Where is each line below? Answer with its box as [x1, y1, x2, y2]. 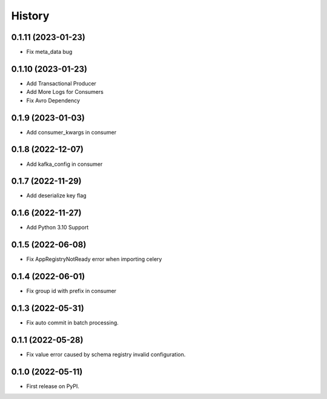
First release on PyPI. [26, 382, 80, 390]
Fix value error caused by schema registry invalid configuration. [26, 351, 186, 358]
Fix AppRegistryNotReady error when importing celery [26, 256, 162, 263]
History [11, 9, 50, 22]
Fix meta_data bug [26, 48, 73, 56]
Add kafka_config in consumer [26, 160, 103, 168]
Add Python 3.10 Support [26, 224, 89, 231]
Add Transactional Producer [26, 79, 97, 87]
